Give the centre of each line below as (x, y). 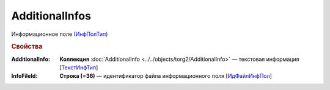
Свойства (27, 47)
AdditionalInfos (51, 16)
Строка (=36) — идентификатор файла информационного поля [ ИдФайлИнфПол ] (166, 76)
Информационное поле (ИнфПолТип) (60, 34)
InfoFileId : (24, 76)
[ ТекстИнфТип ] (79, 67)
